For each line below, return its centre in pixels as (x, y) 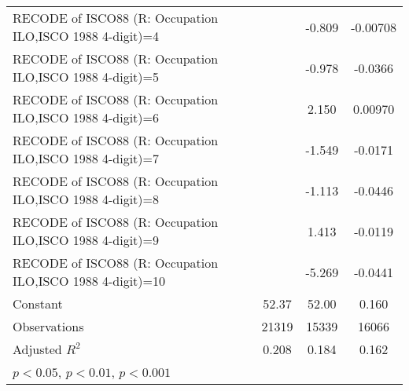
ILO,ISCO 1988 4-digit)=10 (89, 281)
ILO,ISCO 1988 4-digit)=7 (86, 158)
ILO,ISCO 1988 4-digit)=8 (86, 199)
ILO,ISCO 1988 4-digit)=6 (86, 117)
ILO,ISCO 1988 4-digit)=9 (86, 240)
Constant (38, 303)
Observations (48, 326)
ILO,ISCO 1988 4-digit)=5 (86, 77)
